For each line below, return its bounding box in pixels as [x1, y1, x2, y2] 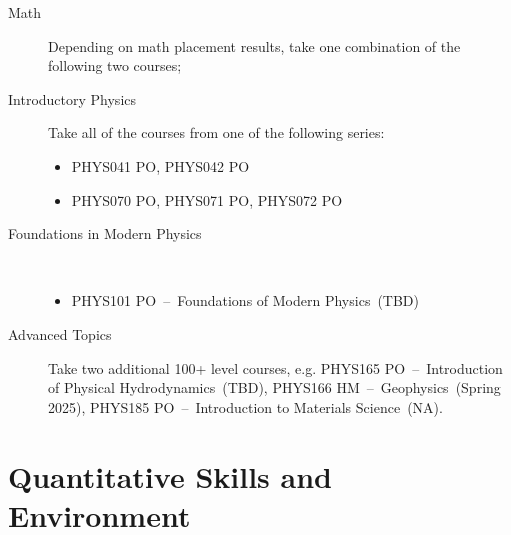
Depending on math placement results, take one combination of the [48, 35, 461, 56]
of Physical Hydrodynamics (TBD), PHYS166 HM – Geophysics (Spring [48, 377, 501, 398]
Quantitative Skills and [8, 455, 332, 496]
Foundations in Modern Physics [8, 223, 202, 244]
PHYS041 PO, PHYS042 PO [71, 155, 250, 176]
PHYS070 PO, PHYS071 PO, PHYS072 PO [71, 189, 343, 210]
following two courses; [48, 55, 182, 76]
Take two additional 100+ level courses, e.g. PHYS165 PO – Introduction [48, 357, 503, 378]
